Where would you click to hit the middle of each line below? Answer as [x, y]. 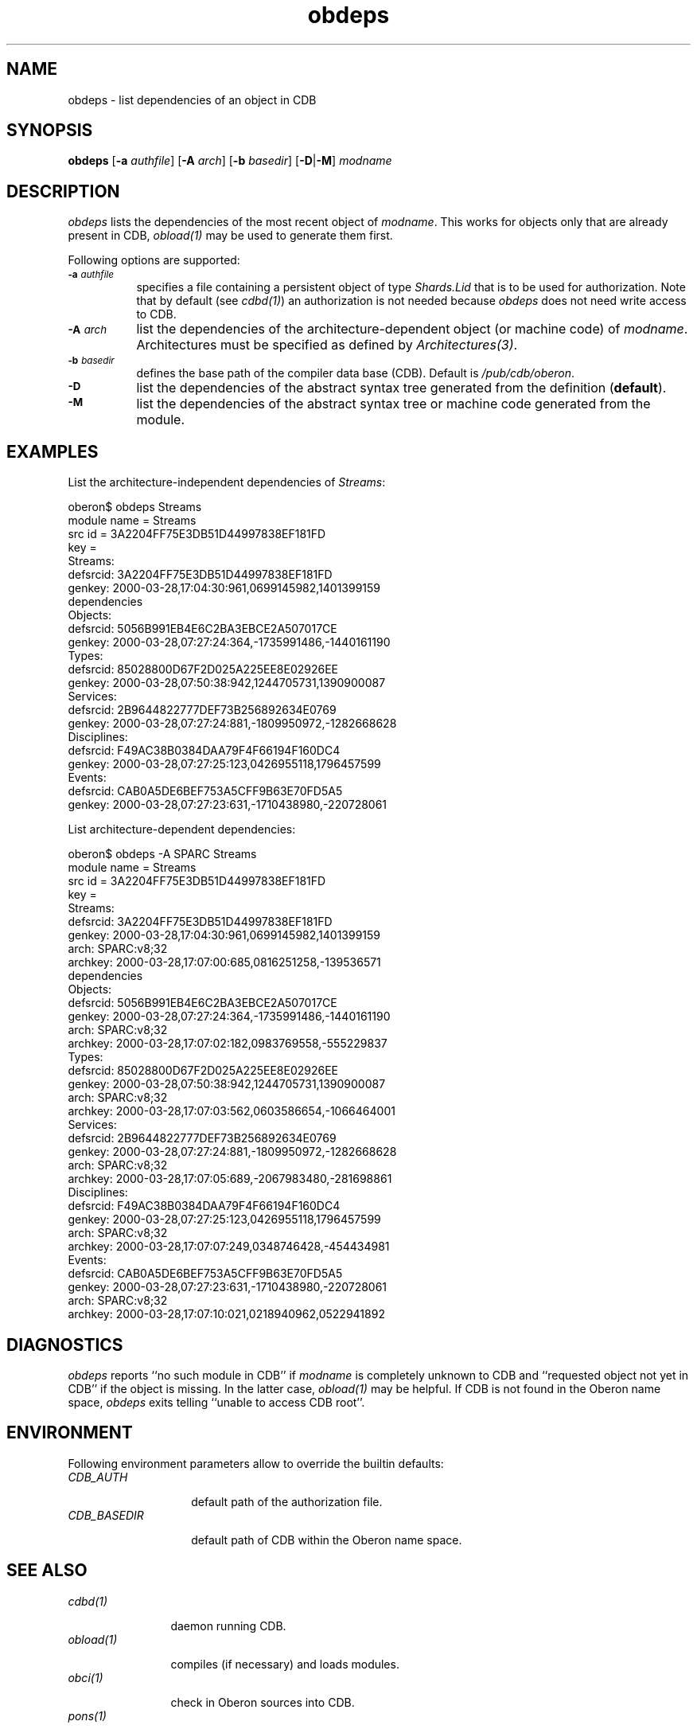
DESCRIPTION [63, 191]
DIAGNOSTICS [65, 1345]
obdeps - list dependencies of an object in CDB [192, 100]
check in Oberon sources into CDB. [263, 1702]
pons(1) [87, 1715]
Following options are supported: [154, 260]
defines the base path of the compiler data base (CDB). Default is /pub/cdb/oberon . [356, 373]
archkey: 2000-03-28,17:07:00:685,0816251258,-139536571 [224, 962]
